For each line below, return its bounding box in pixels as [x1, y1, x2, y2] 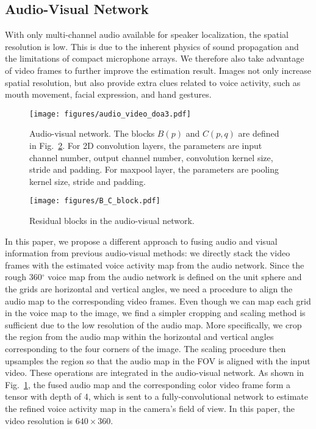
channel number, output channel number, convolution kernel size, [29, 151, 273, 164]
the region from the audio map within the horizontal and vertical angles [5, 330, 274, 343]
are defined [238, 127, 279, 140]
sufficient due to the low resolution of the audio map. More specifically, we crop [5, 318, 302, 331]
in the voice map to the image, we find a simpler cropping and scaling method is [5, 306, 306, 319]
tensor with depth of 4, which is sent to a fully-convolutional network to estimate [5, 390, 308, 403]
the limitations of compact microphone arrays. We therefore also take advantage [5, 52, 304, 65]
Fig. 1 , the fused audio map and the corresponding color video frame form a [5, 378, 291, 391]
